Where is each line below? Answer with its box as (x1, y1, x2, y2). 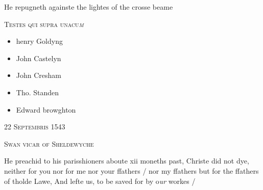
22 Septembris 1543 (4, 121, 65, 132)
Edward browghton (16, 104, 76, 115)
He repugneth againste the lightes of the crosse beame (4, 2, 173, 12)
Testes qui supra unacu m (4, 18, 84, 29)
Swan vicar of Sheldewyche (4, 138, 94, 149)
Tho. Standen (16, 87, 59, 97)
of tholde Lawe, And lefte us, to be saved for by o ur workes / (4, 175, 196, 186)
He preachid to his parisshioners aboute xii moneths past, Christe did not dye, (4, 155, 249, 166)
